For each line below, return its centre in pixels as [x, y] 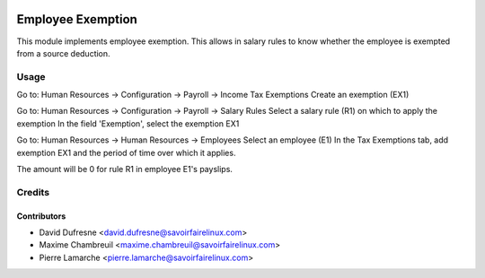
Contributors [41, 216]
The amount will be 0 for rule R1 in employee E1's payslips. [125, 169]
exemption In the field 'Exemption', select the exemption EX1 [128, 123]
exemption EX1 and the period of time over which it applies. [126, 152]
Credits [33, 192]
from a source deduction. [64, 53]
